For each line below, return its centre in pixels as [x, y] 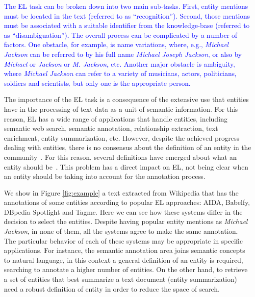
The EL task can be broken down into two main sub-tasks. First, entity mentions [126, 6]
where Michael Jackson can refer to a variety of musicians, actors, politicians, [120, 73]
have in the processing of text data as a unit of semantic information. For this [121, 109]
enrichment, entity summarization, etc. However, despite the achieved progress [122, 137]
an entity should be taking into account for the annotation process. [105, 176]
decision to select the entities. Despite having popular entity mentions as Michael [126, 221]
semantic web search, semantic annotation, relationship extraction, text [111, 128]
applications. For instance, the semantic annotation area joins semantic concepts [125, 250]
